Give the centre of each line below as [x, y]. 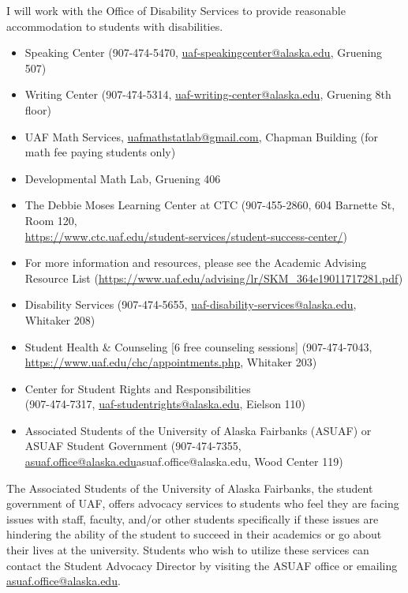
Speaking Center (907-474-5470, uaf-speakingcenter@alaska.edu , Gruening [204, 53]
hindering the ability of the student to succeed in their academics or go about [194, 534]
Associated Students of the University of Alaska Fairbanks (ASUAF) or [198, 430]
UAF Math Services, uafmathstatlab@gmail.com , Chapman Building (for [201, 136]
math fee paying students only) [100, 152]
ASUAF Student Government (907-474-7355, [133, 446]
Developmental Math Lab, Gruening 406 [123, 178]
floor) [38, 109]
